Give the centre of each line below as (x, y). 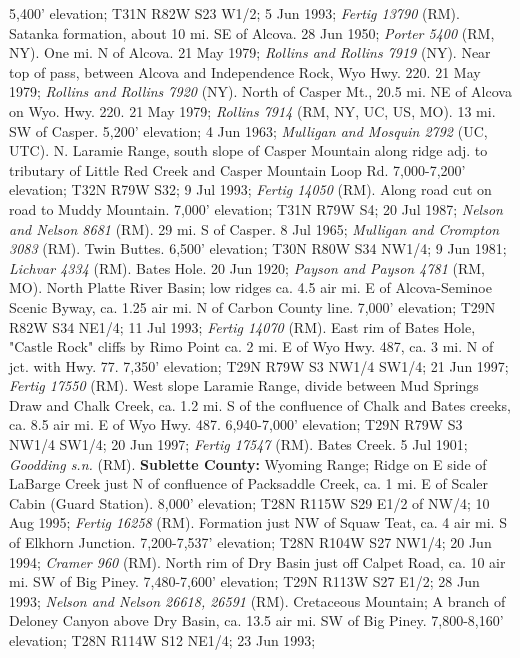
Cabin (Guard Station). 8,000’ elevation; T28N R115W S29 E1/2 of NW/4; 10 (249, 502)
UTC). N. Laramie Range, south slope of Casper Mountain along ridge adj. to (248, 150)
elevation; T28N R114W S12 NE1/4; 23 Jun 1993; (162, 640)
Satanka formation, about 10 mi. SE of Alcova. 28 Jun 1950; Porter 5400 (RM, (252, 32)
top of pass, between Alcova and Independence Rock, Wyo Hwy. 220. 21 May (245, 71)
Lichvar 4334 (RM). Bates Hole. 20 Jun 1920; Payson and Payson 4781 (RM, (247, 267)
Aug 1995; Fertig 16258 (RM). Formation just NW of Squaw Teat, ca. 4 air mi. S (258, 522)
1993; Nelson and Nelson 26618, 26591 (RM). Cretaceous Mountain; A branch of (257, 600)
